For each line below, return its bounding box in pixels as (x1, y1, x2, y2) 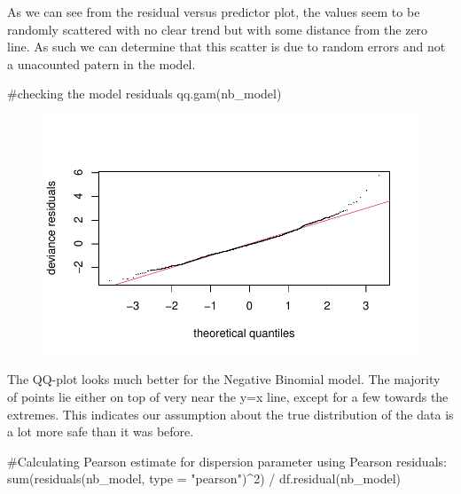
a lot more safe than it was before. (7, 422, 194, 441)
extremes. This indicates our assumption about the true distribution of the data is (7, 404, 454, 423)
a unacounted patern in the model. (7, 54, 196, 73)
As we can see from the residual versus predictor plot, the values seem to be (7, 3, 420, 20)
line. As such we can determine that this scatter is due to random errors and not (7, 37, 446, 56)
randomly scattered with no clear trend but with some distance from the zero (7, 20, 428, 38)
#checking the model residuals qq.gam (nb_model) (7, 84, 282, 103)
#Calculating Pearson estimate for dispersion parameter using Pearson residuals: (7, 451, 447, 470)
